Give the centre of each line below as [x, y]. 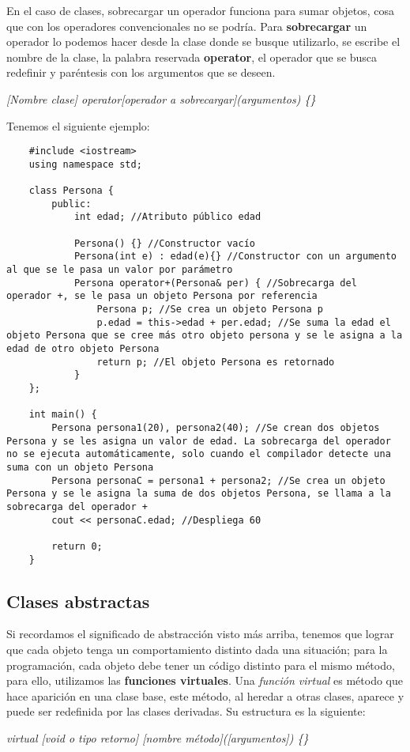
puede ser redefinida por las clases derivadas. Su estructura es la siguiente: [186, 711]
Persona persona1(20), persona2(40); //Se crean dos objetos [216, 427]
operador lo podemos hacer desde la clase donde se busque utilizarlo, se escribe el [203, 42]
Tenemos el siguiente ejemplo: [78, 125]
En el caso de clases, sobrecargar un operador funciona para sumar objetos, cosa [200, 10]
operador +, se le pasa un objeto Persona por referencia [162, 296]
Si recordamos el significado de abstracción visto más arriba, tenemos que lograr [200, 634]
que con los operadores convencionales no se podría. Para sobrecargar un [187, 26]
